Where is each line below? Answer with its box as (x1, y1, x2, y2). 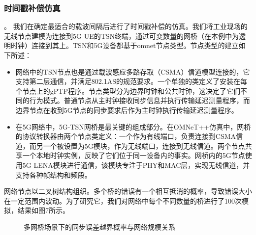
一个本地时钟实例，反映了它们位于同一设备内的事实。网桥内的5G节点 (22, 150, 245, 160)
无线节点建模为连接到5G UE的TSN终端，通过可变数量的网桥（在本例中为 (4, 30, 239, 41)
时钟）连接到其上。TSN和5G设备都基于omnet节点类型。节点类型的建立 (10, 40, 239, 51)
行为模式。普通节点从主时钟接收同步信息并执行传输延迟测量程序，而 (29, 95, 250, 105)
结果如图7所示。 (17, 205, 69, 215)
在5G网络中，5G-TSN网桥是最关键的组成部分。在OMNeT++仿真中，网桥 (15, 121, 251, 131)
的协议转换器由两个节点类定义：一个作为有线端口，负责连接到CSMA (15, 131, 236, 141)
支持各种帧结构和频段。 (15, 169, 92, 180)
